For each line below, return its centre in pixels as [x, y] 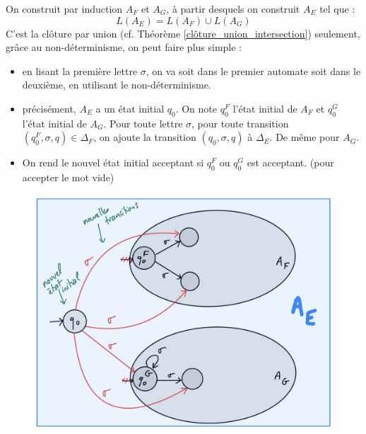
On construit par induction [64, 8]
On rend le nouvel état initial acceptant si [113, 162]
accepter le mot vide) [68, 177]
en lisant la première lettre [80, 70]
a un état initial [130, 108]
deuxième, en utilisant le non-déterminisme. [117, 85]
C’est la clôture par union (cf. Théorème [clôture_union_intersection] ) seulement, [183, 33]
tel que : [337, 8]
